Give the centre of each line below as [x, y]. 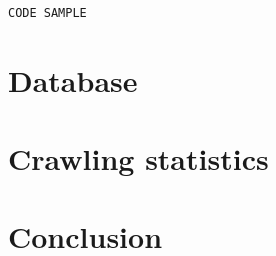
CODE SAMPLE [47, 12]
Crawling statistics [138, 157]
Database [73, 79]
